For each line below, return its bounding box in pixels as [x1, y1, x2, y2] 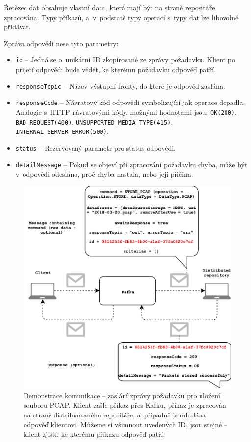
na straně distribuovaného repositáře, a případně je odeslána [24, 409, 206, 419]
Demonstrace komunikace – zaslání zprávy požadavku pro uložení [24, 390, 221, 400]
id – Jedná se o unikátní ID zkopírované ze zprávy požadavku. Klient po [15, 54, 235, 65]
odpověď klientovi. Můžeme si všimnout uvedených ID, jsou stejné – [24, 419, 227, 429]
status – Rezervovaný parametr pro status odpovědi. [15, 142, 176, 153]
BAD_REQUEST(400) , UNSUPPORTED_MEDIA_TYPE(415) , [15, 116, 173, 127]
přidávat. [4, 22, 31, 32]
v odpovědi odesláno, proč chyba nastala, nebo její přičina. [15, 169, 193, 179]
